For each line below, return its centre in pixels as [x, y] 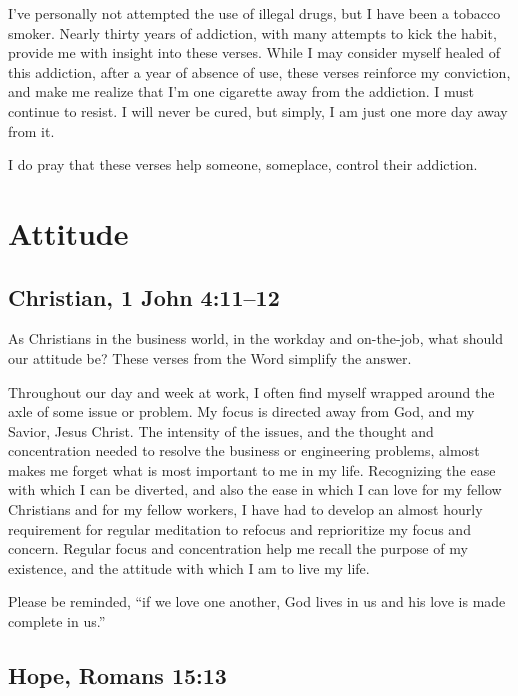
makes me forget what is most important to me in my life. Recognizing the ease [252, 469]
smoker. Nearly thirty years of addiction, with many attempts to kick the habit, [252, 32]
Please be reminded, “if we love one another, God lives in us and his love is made [257, 601]
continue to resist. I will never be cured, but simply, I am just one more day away [258, 110]
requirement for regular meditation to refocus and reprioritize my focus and [239, 528]
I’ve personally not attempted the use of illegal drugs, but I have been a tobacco [254, 13]
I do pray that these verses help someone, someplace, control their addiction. [243, 164]
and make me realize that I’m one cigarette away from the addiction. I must [241, 91]
